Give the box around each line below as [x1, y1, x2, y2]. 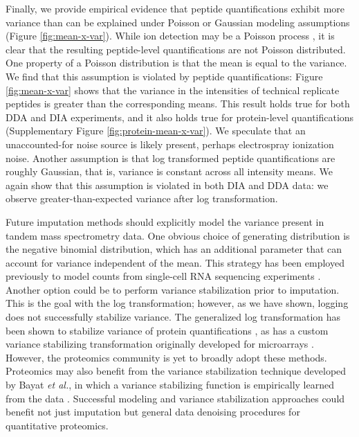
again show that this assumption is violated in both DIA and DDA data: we [6, 177, 329, 192]
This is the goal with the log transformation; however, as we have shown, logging [6, 296, 349, 310]
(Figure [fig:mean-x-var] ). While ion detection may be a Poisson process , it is [6, 28, 335, 43]
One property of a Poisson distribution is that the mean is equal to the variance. [6, 55, 347, 70]
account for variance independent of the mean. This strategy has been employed [6, 255, 344, 269]
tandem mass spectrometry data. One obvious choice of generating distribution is [6, 228, 350, 242]
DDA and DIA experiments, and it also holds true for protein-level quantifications [6, 109, 354, 124]
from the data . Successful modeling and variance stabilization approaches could [6, 391, 345, 405]
